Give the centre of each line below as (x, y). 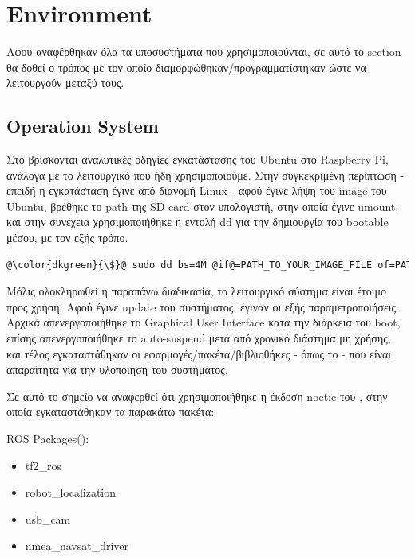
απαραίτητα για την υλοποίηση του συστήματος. (117, 369)
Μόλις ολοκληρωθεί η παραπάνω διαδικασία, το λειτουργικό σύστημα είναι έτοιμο (196, 291)
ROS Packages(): (48, 439)
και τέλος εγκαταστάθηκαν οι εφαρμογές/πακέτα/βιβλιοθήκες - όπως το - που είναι (199, 353)
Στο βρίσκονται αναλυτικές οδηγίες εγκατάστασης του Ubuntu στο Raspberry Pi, (198, 159)
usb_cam (48, 518)
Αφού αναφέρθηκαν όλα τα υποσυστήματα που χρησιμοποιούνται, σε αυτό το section (204, 51)
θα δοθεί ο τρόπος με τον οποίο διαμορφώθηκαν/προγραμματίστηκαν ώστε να (186, 67)
